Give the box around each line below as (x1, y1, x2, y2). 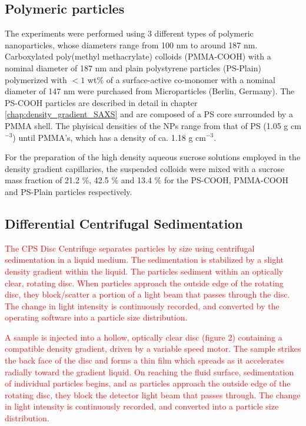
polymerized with (5, 73, 67, 85)
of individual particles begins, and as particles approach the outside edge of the (5, 377, 291, 389)
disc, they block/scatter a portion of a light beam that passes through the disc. (5, 288, 290, 300)
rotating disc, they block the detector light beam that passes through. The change (5, 388, 301, 401)
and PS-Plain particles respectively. (5, 185, 132, 197)
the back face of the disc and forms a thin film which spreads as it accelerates (5, 354, 284, 366)
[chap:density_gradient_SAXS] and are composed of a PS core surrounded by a (5, 108, 293, 120)
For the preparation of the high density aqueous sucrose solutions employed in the (5, 151, 301, 163)
